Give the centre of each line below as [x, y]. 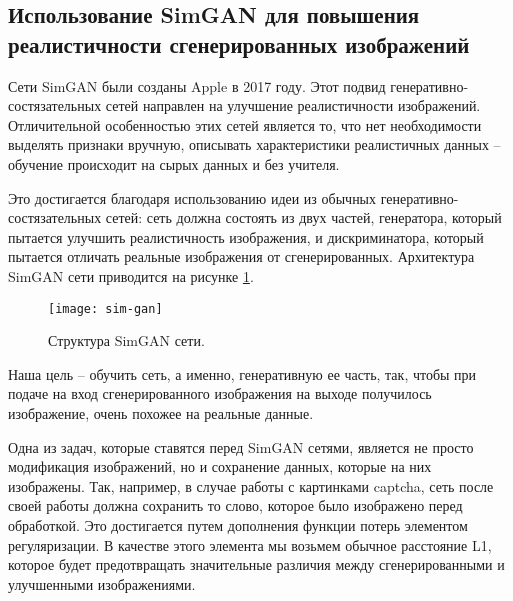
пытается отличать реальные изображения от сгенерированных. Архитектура [241, 256]
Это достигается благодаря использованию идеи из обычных [192, 197]
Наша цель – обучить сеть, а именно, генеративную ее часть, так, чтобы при [242, 373]
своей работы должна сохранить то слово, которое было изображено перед [235, 505]
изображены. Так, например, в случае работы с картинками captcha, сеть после [251, 485]
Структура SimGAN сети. [126, 340]
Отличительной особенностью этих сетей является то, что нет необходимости [245, 124]
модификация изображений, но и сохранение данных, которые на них [220, 466]
